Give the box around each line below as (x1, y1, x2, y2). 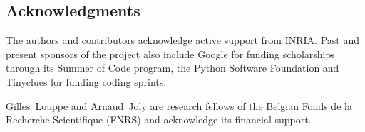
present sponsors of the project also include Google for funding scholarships (6, 46, 335, 61)
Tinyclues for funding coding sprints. (6, 74, 167, 89)
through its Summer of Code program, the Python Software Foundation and (6, 60, 339, 75)
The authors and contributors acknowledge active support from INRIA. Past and (6, 33, 359, 48)
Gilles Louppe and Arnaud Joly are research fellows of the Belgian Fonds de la (6, 98, 352, 113)
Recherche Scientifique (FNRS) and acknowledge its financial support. (6, 112, 312, 127)
